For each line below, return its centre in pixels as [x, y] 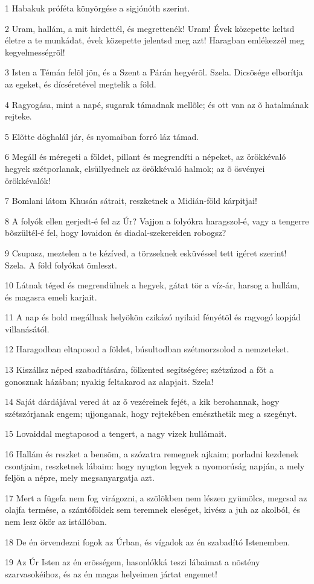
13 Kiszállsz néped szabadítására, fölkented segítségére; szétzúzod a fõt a [139, 370]
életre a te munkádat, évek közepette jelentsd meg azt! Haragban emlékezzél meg [155, 40]
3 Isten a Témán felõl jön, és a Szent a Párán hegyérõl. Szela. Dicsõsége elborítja [154, 72]
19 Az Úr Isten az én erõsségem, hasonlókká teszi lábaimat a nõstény [133, 562]
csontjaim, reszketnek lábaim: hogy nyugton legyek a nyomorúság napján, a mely [155, 465]
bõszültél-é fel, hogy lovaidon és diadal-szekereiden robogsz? [116, 233]
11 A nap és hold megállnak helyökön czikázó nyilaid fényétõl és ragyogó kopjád [153, 317]
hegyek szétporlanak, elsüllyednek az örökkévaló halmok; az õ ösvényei [135, 168]
